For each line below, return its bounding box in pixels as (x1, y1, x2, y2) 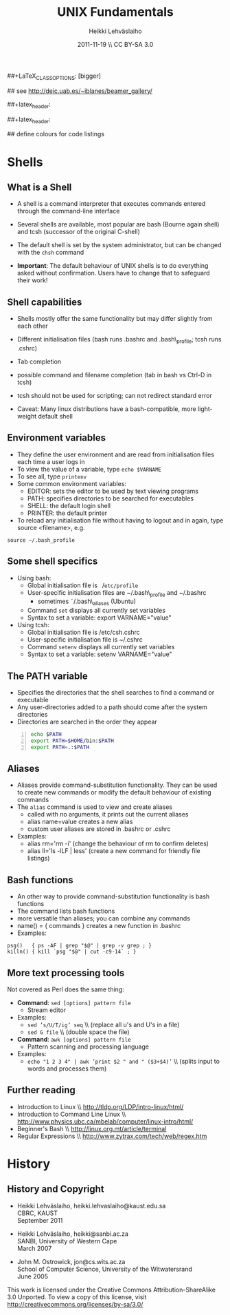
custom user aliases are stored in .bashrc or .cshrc (27, 825, 171, 833)
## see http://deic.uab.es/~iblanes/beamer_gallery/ (7, 87, 153, 95)
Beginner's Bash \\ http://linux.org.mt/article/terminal (16, 1124, 167, 1133)
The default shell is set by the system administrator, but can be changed (16, 241, 222, 249)
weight (16, 412, 36, 420)
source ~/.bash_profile (7, 536, 76, 544)
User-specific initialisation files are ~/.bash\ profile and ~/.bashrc (27, 588, 207, 598)
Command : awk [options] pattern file (16, 1035, 132, 1044)
